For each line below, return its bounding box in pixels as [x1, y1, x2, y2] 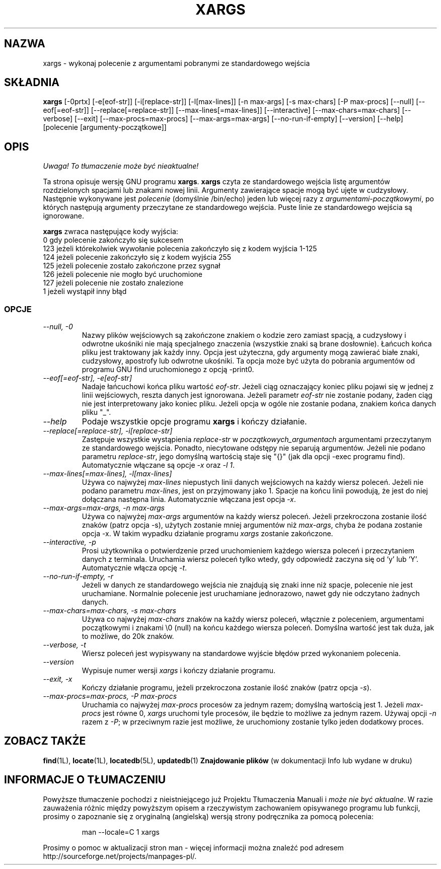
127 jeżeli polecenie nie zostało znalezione [43, 278, 184, 287]
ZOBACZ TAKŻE [4, 735, 86, 748]
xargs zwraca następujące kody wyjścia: [43, 227, 178, 236]
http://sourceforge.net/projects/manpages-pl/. [43, 851, 197, 860]
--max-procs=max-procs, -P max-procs [43, 692, 177, 701]
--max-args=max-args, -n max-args [43, 503, 165, 513]
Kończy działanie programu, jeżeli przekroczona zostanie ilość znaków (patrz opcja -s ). [82, 683, 372, 692]
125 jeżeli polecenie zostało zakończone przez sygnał [43, 261, 220, 270]
